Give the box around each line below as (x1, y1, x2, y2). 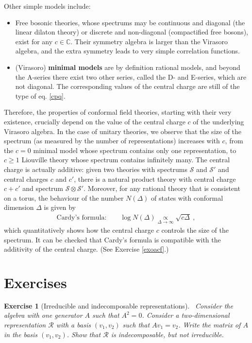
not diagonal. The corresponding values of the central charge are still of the (15, 81, 240, 91)
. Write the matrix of (178, 320, 241, 329)
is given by (44, 202, 76, 212)
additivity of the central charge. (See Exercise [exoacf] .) (4, 244, 169, 254)
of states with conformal (151, 192, 223, 203)
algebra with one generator (4, 310, 83, 320)
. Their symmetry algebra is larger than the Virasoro (70, 36, 228, 46)
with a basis (56, 320, 91, 329)
